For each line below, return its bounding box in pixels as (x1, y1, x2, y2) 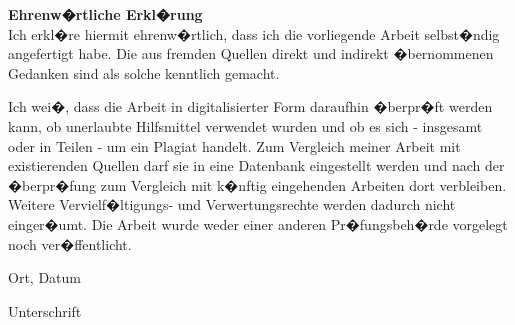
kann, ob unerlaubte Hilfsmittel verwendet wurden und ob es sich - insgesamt (8, 115, 483, 136)
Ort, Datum (8, 267, 81, 288)
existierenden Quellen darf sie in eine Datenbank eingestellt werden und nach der (8, 155, 505, 176)
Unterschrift (8, 300, 82, 321)
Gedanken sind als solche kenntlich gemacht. (8, 62, 280, 83)
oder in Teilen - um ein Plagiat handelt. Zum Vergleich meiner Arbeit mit (8, 135, 461, 156)
